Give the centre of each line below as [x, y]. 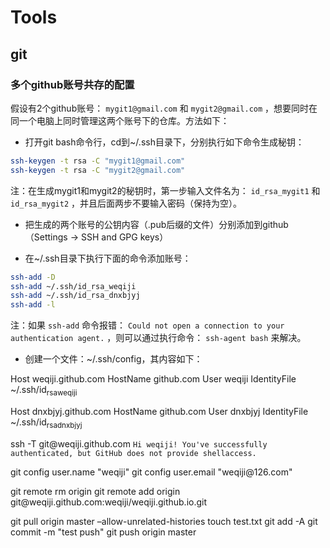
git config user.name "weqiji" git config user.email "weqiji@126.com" [151, 472]
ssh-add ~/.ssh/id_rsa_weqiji [73, 286]
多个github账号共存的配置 [72, 84]
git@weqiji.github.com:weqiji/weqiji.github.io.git [109, 502]
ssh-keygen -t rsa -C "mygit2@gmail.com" [98, 170]
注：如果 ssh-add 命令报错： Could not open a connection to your [147, 325]
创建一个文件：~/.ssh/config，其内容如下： [113, 359]
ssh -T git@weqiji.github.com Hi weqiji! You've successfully [139, 443]
